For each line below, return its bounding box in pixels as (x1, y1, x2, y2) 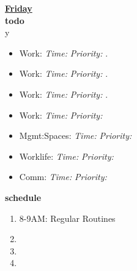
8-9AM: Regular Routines (19, 211, 116, 224)
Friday (5, 2, 32, 14)
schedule (5, 190, 42, 203)
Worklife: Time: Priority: (19, 149, 114, 162)
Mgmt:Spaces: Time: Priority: (19, 129, 132, 142)
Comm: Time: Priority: (19, 170, 107, 183)
